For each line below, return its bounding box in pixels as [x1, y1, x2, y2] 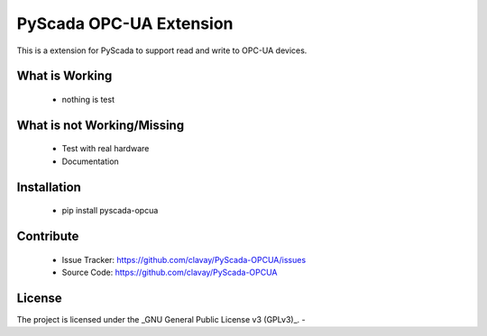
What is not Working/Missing [16, 117, 185, 132]
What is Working [16, 68, 113, 84]
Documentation [61, 156, 119, 167]
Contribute [16, 228, 79, 243]
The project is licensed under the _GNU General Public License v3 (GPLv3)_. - [16, 313, 306, 324]
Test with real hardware [61, 143, 150, 154]
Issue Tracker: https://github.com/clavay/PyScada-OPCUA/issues [61, 254, 307, 265]
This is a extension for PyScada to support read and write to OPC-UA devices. [16, 45, 308, 56]
